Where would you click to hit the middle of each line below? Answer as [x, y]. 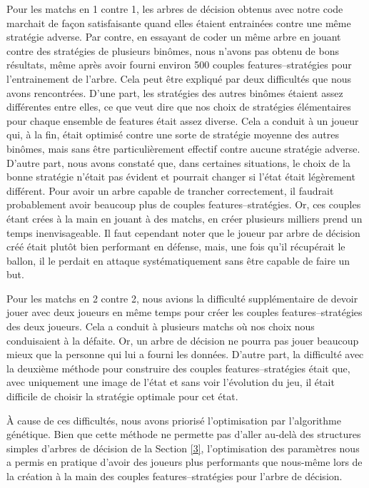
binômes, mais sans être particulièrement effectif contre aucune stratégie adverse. [183, 148]
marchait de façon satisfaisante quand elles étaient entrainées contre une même [179, 22]
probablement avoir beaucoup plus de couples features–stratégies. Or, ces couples [184, 204]
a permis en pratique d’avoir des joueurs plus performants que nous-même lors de [184, 462]
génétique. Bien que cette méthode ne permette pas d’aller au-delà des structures [184, 434]
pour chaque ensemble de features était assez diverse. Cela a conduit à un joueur [183, 120]
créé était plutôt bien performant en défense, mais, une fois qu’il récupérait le [176, 246]
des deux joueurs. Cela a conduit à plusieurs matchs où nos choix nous [161, 326]
